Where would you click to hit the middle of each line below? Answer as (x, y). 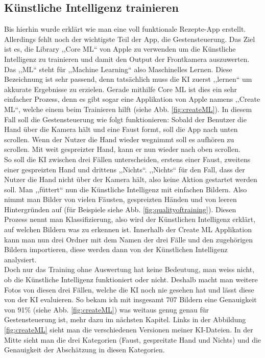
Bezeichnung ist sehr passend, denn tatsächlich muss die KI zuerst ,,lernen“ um (128, 79)
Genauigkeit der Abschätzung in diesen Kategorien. (85, 350)
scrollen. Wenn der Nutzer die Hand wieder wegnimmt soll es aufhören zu (119, 139)
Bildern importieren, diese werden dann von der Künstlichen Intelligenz (116, 249)
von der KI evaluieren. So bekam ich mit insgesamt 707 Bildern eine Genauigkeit (130, 299)
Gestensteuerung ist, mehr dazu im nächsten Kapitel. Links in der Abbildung (125, 319)
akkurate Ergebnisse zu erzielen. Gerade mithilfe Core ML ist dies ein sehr (121, 89)
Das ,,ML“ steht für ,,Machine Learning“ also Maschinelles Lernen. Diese (118, 69)
